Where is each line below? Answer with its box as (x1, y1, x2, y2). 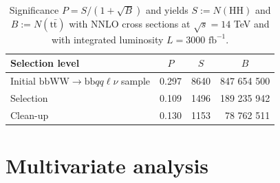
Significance (9, 3, 59, 17)
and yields (145, 3, 189, 17)
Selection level (10, 56, 80, 70)
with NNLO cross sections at (69, 17, 191, 30)
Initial (10, 74, 36, 88)
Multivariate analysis (6, 151, 209, 180)
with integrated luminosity (52, 32, 164, 46)
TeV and (233, 17, 270, 30)
